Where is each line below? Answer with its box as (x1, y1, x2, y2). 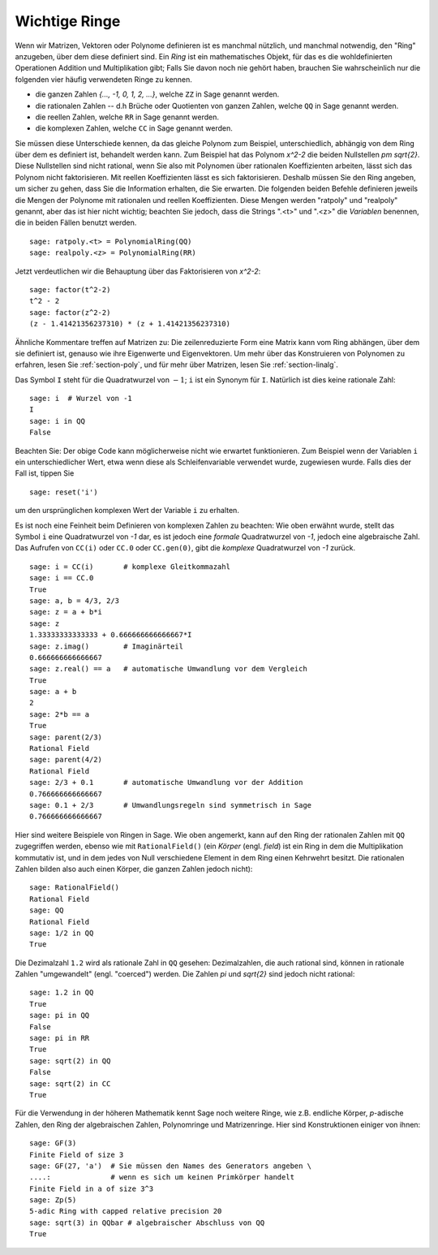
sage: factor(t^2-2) (29, 285, 111, 294)
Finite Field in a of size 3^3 (29, 1184, 154, 1193)
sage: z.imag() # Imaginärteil (29, 641, 184, 651)
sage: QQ (29, 906, 64, 915)
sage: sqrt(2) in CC (29, 1079, 111, 1088)
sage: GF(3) (29, 1139, 77, 1148)
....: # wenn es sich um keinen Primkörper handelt (29, 1173, 295, 1182)
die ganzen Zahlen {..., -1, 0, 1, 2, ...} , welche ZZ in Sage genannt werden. (35, 89, 280, 99)
